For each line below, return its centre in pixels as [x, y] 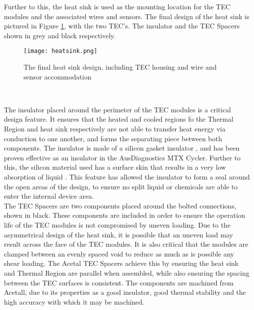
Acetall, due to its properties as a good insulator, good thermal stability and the [125, 292]
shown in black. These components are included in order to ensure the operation [125, 215]
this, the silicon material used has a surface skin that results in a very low [115, 167]
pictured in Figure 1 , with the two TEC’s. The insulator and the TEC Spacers [122, 26]
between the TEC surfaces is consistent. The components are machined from [119, 282]
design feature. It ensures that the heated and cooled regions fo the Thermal [119, 119]
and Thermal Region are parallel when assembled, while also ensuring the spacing [127, 272]
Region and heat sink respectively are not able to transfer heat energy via [115, 129]
